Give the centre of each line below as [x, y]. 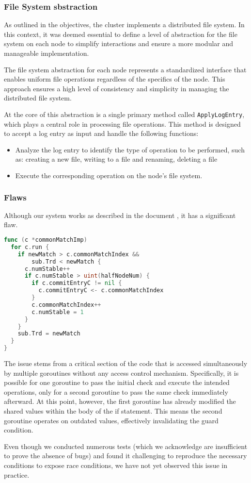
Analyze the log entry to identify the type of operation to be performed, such [130, 149]
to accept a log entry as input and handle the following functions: [101, 133]
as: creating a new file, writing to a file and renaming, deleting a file [116, 159]
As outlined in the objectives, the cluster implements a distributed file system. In [124, 25]
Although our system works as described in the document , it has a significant [120, 215]
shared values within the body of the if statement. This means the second [113, 410]
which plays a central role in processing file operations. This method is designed [122, 124]
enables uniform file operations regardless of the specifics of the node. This [115, 79]
